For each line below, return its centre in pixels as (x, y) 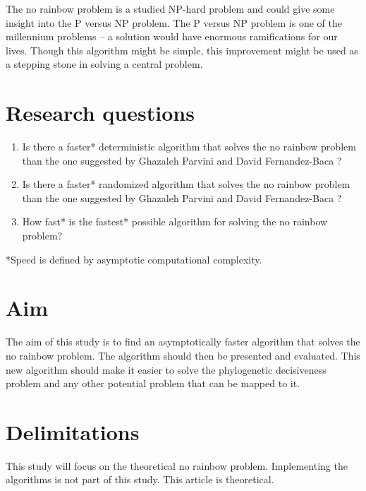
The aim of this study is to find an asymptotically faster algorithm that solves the (183, 342)
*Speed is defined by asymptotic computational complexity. (134, 259)
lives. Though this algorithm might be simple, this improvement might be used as (182, 50)
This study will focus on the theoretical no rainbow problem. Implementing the (177, 465)
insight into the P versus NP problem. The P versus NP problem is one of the (174, 22)
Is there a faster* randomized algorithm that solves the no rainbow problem (186, 184)
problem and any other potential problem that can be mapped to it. (153, 383)
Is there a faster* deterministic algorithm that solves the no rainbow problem (189, 147)
